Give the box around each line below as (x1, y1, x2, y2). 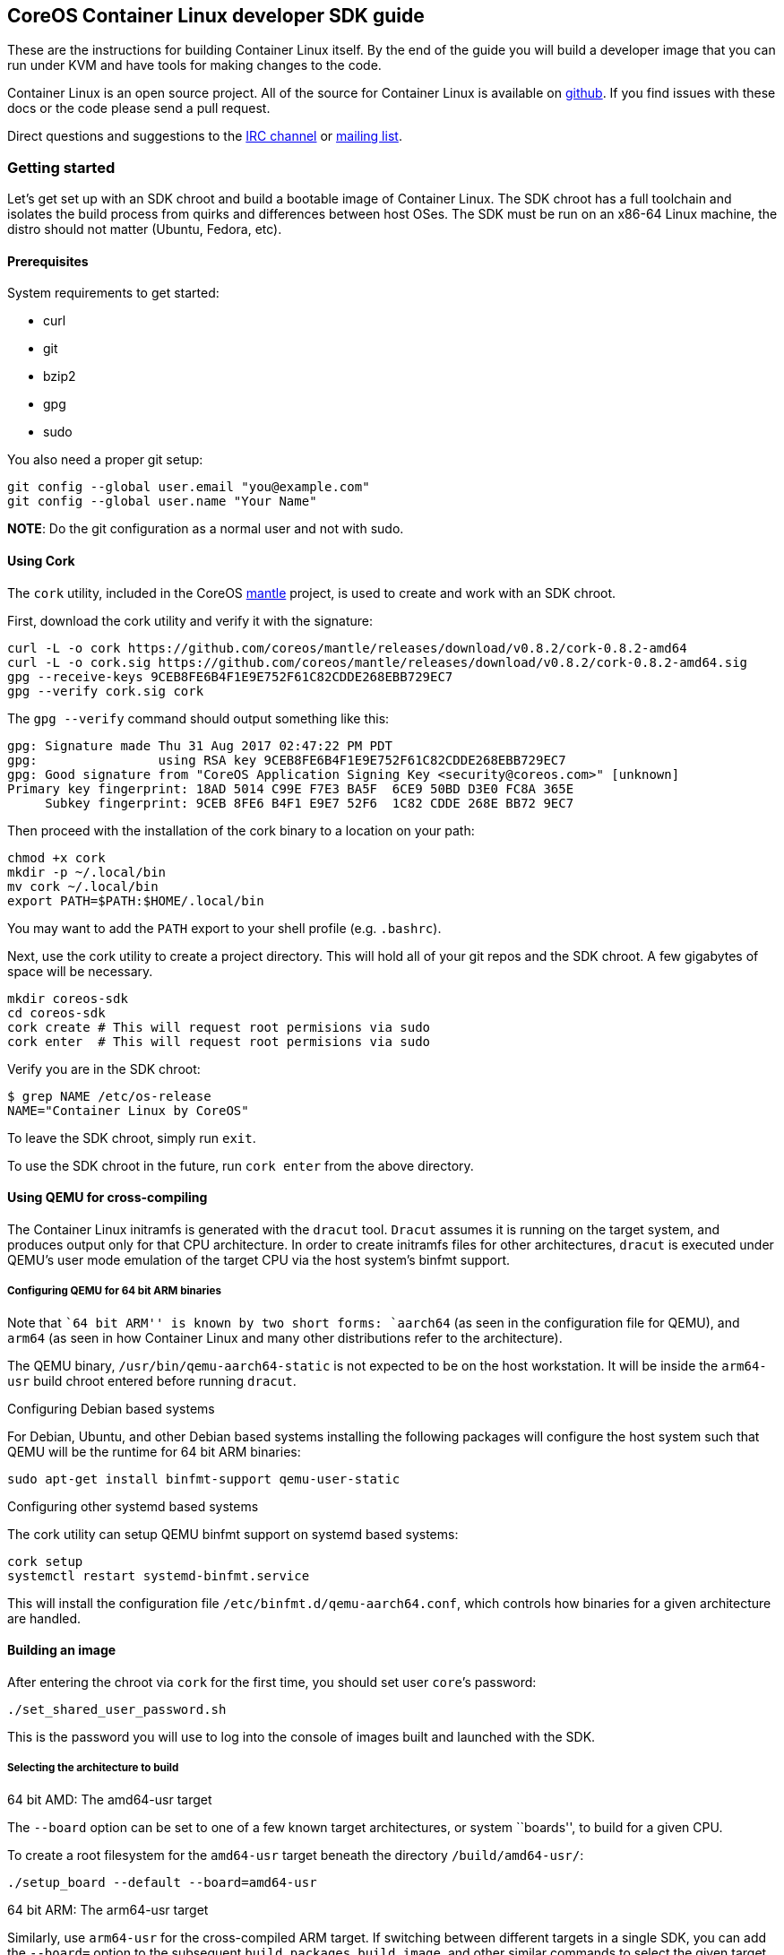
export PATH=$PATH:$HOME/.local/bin (7, 893, 264, 908)
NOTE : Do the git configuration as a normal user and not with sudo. (7, 521, 404, 537)
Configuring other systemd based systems (7, 1498, 259, 1514)
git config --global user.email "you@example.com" (7, 480, 370, 495)
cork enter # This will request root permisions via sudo (7, 1034, 431, 1049)
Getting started (7, 158, 116, 177)
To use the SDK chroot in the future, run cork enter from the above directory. (7, 1157, 474, 1173)
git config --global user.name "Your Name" (7, 494, 317, 509)
